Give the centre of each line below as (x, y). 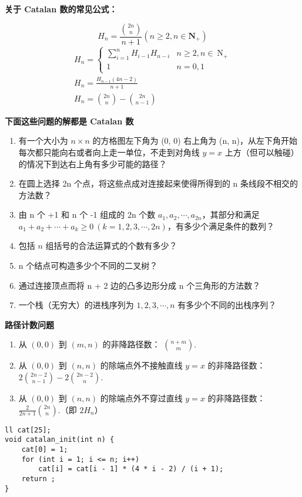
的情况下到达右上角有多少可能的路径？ (93, 163)
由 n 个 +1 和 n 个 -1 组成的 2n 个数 (87, 214)
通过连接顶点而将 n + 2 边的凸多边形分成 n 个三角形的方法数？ (140, 285)
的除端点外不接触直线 (141, 365)
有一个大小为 (43, 141)
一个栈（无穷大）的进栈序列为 (76, 305)
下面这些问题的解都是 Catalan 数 (69, 121)
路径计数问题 (29, 324)
